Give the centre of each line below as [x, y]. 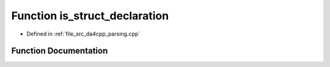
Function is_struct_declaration [90, 16]
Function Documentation [60, 51]
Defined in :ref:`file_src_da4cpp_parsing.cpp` [83, 34]
